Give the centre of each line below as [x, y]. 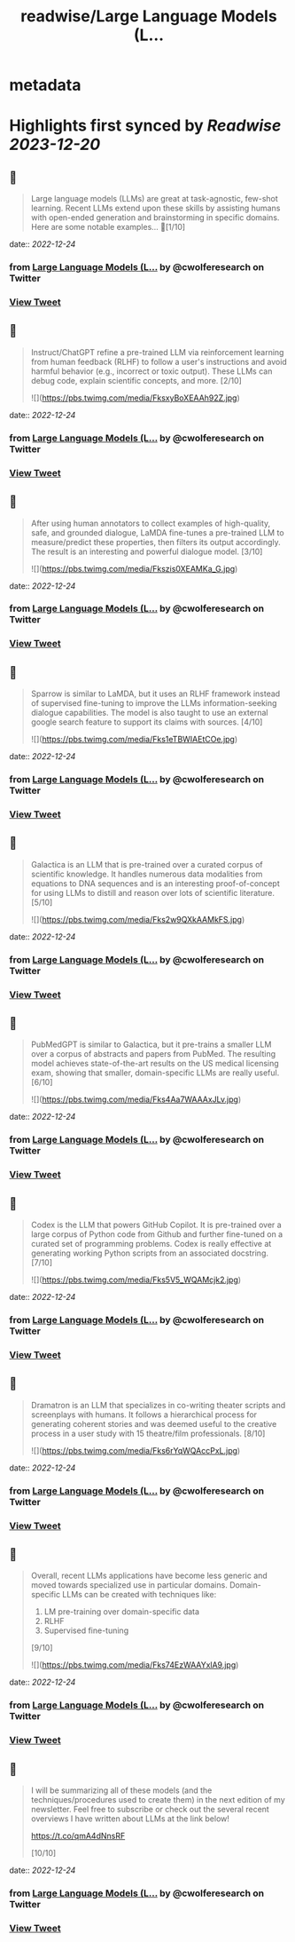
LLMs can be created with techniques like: [139, 1595]
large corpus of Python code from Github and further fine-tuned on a [157, 1234]
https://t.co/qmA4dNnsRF [78, 1836]
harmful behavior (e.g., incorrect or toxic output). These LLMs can [151, 371]
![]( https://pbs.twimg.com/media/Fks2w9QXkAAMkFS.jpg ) [138, 919]
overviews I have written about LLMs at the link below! [130, 1819]
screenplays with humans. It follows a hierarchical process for [144, 1415]
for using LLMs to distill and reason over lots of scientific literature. [152, 892]
